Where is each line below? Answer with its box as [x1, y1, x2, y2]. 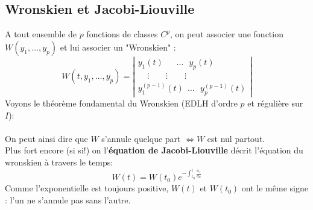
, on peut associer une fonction [169, 28, 283, 40]
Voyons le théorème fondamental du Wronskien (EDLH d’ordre [5, 97, 238, 110]
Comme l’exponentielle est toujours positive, [5, 182, 169, 194]
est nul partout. [207, 132, 265, 144]
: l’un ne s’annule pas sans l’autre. [5, 193, 131, 206]
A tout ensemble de [5, 28, 77, 40]
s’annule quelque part [101, 132, 181, 144]
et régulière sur [247, 97, 303, 110]
